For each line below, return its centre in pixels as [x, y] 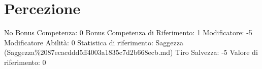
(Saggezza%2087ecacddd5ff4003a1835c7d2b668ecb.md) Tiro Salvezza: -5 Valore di [131, 52]
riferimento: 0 [25, 62]
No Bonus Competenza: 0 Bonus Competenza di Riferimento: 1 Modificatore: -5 [128, 32]
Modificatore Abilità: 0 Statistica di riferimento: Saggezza [94, 42]
